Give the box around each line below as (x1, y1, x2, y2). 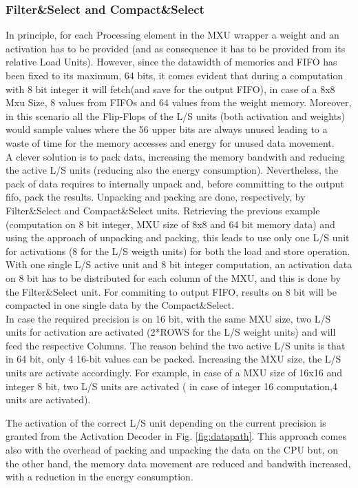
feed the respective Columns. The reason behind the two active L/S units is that (6, 338, 346, 352)
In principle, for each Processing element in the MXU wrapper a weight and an (6, 28, 339, 42)
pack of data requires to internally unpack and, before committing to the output (6, 176, 344, 190)
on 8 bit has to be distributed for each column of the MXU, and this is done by (6, 270, 341, 285)
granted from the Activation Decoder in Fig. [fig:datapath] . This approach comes (6, 429, 347, 443)
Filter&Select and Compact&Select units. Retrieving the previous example (6, 203, 320, 217)
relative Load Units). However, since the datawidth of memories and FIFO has (6, 54, 337, 69)
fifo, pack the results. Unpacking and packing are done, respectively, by (6, 190, 306, 204)
